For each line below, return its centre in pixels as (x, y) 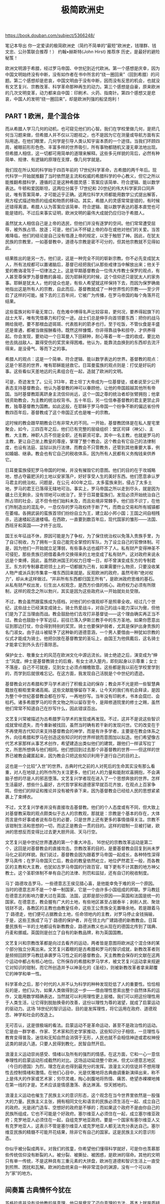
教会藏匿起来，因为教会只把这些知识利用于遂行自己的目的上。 (80, 756)
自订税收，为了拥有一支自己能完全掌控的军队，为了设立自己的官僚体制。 (82, 542)
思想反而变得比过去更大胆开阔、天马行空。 (56, 832)
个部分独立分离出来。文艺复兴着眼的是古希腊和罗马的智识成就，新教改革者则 (82, 949)
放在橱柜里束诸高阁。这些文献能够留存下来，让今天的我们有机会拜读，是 (82, 690)
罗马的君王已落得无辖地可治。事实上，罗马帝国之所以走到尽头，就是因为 (87, 489)
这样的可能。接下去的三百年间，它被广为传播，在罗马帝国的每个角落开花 (87, 295)
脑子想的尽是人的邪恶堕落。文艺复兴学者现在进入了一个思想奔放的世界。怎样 (82, 778)
